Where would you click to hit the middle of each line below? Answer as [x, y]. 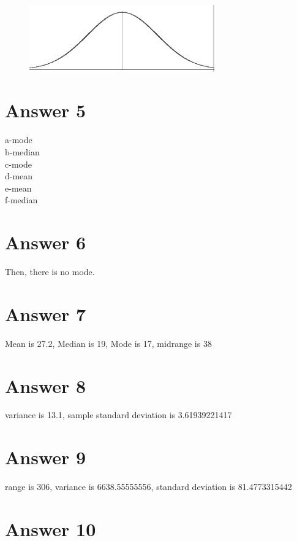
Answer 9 [46, 457]
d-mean [19, 176]
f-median [21, 200]
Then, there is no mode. [50, 272]
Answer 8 [46, 385]
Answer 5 [46, 110]
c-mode [18, 164]
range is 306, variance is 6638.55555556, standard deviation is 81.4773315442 [148, 487]
